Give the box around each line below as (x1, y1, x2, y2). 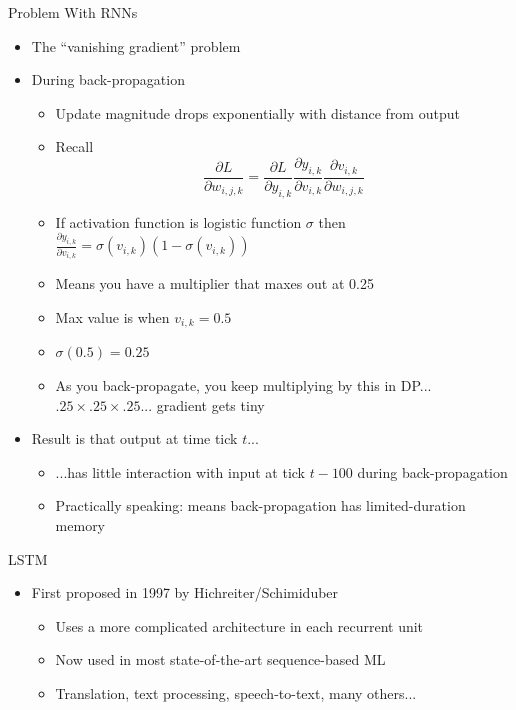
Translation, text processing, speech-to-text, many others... (55, 682, 417, 703)
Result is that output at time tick (31, 428, 238, 449)
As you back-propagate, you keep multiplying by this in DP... (55, 375, 432, 396)
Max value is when (55, 307, 170, 327)
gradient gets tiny (156, 394, 265, 415)
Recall (55, 136, 94, 157)
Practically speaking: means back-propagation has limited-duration (55, 495, 466, 516)
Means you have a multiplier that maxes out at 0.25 (55, 273, 374, 294)
